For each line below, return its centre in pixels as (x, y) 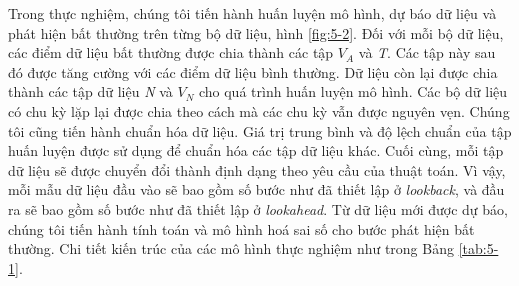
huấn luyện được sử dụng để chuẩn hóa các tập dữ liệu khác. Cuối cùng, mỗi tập (256, 150)
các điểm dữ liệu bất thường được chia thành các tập (171, 52)
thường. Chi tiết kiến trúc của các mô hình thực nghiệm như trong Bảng (231, 248)
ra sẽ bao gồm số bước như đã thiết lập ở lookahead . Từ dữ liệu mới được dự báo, (258, 208)
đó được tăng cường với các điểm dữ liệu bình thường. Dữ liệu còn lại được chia (253, 71)
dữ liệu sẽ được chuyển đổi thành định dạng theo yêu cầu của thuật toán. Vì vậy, (257, 169)
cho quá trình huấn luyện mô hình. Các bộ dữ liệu (353, 91)
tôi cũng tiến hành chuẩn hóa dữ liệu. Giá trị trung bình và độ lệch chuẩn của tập (260, 130)
